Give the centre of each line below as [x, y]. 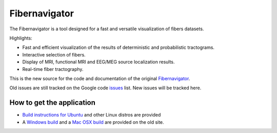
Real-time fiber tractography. [53, 69]
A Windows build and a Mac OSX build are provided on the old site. [93, 122]
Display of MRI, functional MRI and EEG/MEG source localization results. [98, 62]
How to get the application [53, 103]
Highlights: [21, 38]
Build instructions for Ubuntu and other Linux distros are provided [92, 115]
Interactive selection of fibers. [54, 54]
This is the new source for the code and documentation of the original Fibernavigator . [100, 78]
